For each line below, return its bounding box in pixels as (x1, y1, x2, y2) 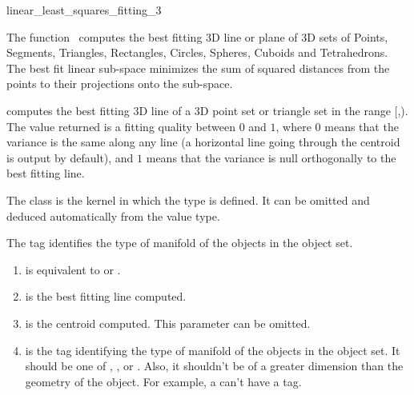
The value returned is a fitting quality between (6, 118, 235, 134)
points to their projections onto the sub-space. (6, 75, 233, 92)
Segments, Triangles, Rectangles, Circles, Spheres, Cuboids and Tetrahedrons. (6, 44, 388, 61)
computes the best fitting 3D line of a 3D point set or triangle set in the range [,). (6, 102, 408, 118)
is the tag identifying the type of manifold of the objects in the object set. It (25, 341, 400, 358)
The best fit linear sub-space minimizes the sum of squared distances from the (6, 59, 390, 76)
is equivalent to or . (25, 261, 121, 277)
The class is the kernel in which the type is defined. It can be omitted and (6, 191, 370, 208)
